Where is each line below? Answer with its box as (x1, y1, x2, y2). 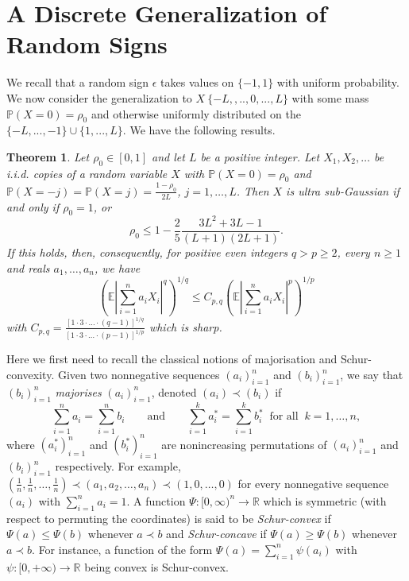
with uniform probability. (276, 74, 399, 91)
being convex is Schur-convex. (84, 558, 229, 575)
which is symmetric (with (263, 492, 387, 509)
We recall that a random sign (6, 74, 149, 91)
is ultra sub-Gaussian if (286, 182, 399, 199)
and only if (6, 198, 60, 215)
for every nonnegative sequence (237, 474, 389, 491)
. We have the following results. (122, 122, 276, 138)
